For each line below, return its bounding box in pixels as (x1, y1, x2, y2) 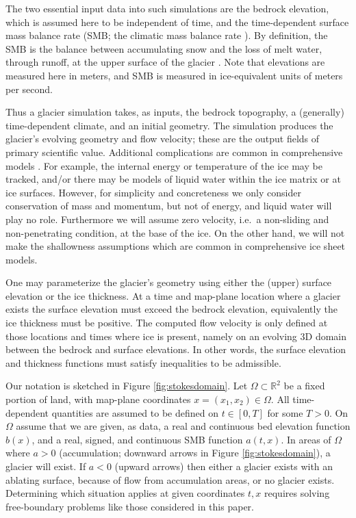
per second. (5, 81, 53, 96)
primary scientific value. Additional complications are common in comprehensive (5, 144, 343, 159)
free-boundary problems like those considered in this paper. (5, 499, 254, 513)
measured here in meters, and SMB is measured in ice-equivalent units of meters (5, 68, 343, 82)
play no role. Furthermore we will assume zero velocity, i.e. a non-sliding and (5, 211, 329, 226)
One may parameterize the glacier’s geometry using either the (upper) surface (5, 275, 332, 289)
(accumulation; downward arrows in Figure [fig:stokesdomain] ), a (59, 445, 331, 460)
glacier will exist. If (5, 459, 86, 473)
